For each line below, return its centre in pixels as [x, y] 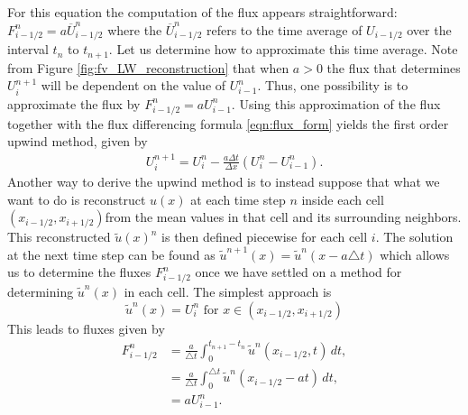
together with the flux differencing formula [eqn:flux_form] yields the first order [228, 123]
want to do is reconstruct [77, 199]
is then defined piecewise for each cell [265, 237]
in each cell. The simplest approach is [228, 292]
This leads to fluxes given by [86, 328]
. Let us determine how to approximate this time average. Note [283, 49]
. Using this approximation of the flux [336, 103]
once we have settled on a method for [298, 272]
